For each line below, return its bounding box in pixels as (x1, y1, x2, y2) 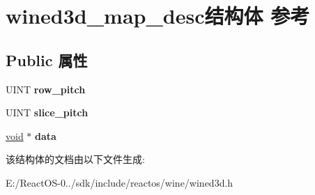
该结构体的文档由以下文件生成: (6, 152, 145, 166)
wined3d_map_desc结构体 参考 (6, 1, 310, 30)
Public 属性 (6, 49, 88, 70)
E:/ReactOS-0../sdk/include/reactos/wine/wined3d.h (6, 175, 233, 189)
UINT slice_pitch (6, 105, 89, 120)
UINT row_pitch (6, 81, 86, 96)
